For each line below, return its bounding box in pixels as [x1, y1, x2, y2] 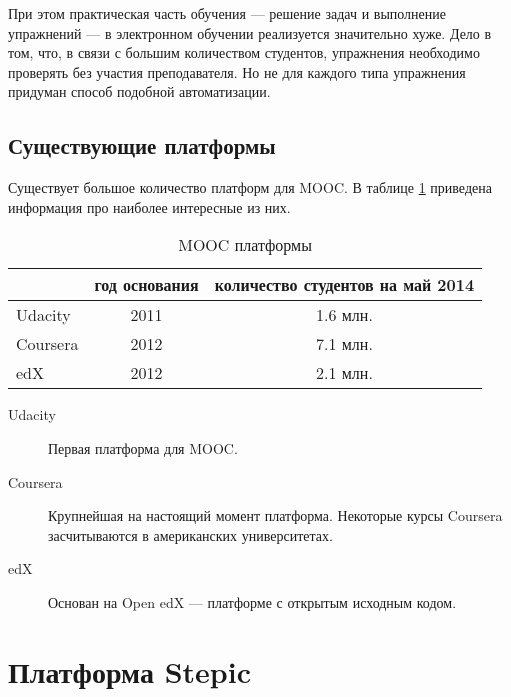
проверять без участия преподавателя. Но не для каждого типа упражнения [8, 61, 466, 82]
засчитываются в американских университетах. [48, 524, 333, 545]
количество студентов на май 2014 [214, 273, 475, 297]
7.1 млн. [315, 332, 373, 356]
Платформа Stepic [8, 650, 251, 691]
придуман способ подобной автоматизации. [8, 81, 271, 102]
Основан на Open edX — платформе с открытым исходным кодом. [48, 591, 457, 612]
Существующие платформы [8, 130, 276, 161]
